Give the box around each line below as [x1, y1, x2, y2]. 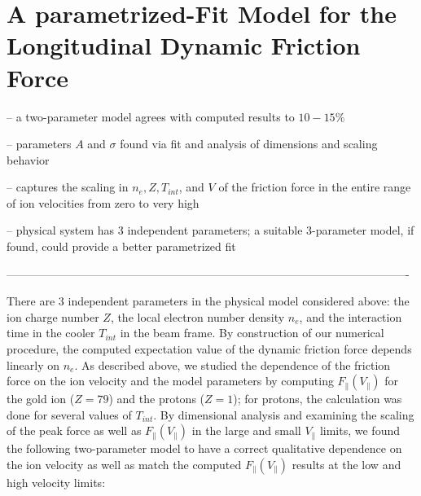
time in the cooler [7, 324, 95, 341]
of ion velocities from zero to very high [7, 194, 200, 211]
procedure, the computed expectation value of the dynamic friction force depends [7, 340, 412, 358]
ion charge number [7, 308, 99, 325]
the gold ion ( [7, 390, 75, 407]
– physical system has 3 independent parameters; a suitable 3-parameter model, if [7, 222, 414, 239]
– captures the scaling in [7, 178, 129, 195]
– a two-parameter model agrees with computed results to [7, 108, 295, 125]
